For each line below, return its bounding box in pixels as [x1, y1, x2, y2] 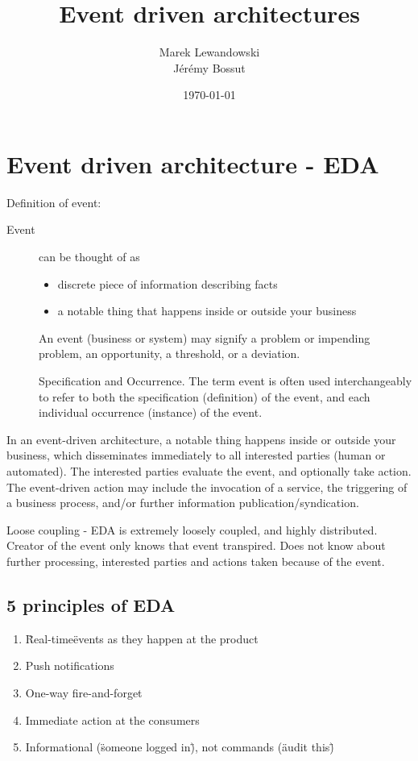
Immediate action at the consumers [25, 711, 200, 728]
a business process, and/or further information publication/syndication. [6, 494, 359, 511]
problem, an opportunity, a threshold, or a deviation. [39, 345, 300, 362]
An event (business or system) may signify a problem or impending [39, 329, 370, 346]
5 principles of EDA [6, 592, 176, 617]
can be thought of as [39, 248, 140, 265]
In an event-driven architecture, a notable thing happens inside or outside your [6, 430, 396, 447]
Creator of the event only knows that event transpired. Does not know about [6, 537, 386, 554]
